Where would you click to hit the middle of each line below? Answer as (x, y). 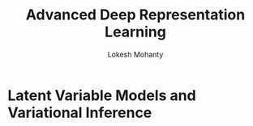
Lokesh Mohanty (135, 54)
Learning (135, 32)
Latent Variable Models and (102, 95)
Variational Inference (80, 113)
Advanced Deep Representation (135, 15)
